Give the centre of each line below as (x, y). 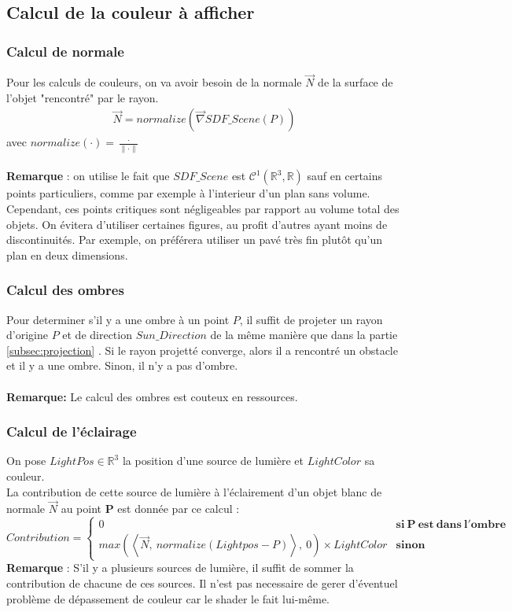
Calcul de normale (65, 51)
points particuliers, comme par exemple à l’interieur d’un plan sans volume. (188, 193)
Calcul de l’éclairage (72, 431)
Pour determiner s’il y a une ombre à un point (118, 319)
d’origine (27, 335)
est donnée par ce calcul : (179, 509)
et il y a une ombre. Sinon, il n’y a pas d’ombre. (122, 365)
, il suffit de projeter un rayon (311, 319)
